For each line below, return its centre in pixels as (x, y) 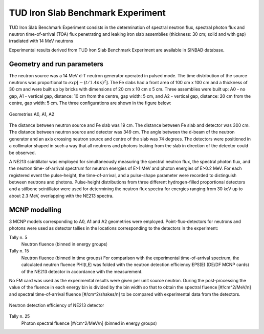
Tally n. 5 (18, 237)
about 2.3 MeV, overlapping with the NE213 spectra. (61, 196)
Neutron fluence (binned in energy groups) (64, 244)
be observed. (22, 153)
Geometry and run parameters (56, 64)
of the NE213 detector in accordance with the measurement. (82, 271)
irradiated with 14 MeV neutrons (41, 41)
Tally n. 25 (20, 316)
